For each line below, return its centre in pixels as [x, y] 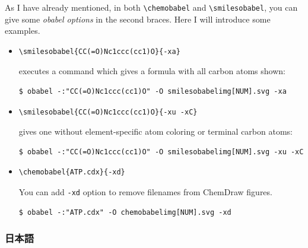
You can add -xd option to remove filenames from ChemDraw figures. [145, 192]
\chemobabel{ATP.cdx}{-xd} [72, 172]
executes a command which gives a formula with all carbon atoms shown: [152, 71]
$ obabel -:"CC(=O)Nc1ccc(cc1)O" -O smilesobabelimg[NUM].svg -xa [153, 92]
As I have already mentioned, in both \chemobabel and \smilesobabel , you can [151, 7]
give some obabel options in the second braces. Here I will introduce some [138, 19]
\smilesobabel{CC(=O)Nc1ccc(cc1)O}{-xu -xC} [108, 112]
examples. [23, 31]
